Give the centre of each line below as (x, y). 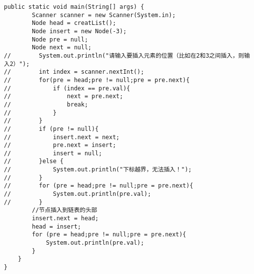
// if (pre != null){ (51, 129)
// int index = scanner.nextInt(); (74, 72)
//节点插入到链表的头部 (65, 210)
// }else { (34, 161)
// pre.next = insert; (60, 145)
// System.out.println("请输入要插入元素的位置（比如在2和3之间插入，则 (124, 55)
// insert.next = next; (62, 137)
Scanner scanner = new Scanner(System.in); (104, 15)
